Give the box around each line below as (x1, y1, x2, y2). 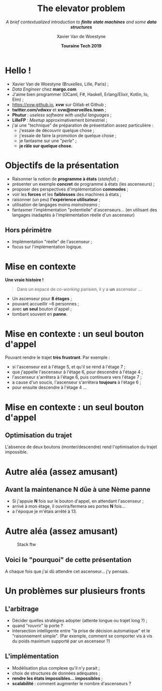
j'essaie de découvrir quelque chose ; (19, 127, 94, 133)
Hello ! (5, 65, 31, 76)
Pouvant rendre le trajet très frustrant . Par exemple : (5, 354, 110, 360)
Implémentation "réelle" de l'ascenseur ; (12, 239, 93, 245)
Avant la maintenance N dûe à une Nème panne (5, 485, 151, 494)
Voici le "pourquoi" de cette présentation (5, 556, 132, 564)
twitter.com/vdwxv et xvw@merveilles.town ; (12, 107, 106, 112)
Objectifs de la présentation (5, 160, 119, 171)
